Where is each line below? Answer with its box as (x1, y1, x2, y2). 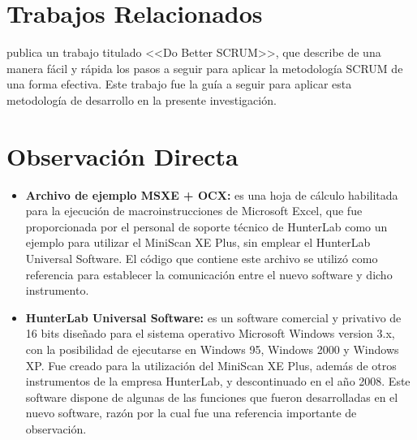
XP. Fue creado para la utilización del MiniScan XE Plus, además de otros (25, 356, 397, 373)
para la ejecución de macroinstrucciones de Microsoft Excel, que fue (25, 202, 363, 219)
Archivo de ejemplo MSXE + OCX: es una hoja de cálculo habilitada (25, 186, 398, 203)
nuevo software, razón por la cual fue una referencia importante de (25, 404, 357, 421)
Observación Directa (6, 139, 239, 172)
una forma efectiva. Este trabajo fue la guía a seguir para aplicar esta (6, 75, 352, 93)
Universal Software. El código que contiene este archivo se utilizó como (25, 250, 378, 266)
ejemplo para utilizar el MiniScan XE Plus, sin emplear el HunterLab (25, 234, 371, 251)
